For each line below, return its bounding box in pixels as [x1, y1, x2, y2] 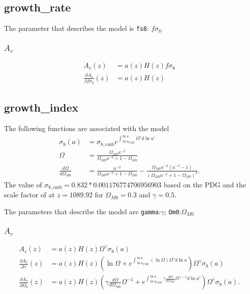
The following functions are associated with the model [4, 123, 169, 133]
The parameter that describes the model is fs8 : [4, 23, 149, 33]
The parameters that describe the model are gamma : [4, 206, 161, 216]
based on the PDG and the [163, 179, 246, 189]
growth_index [4, 100, 79, 115]
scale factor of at [4, 189, 55, 200]
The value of [4, 179, 42, 189]
